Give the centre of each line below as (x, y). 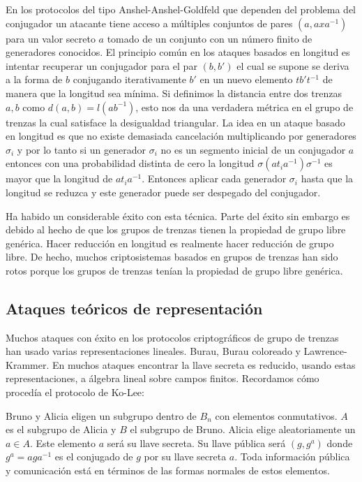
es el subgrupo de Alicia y (61, 429)
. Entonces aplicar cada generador (214, 178)
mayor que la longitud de (59, 178)
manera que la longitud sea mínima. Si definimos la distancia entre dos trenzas (174, 93)
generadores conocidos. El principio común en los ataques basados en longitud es (178, 52)
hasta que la (327, 178)
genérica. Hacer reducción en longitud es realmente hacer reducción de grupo (170, 243)
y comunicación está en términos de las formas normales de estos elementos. (168, 470)
